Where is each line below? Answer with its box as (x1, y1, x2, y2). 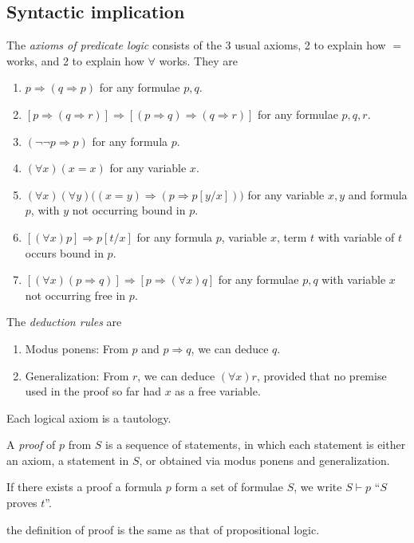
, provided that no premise (256, 367, 387, 384)
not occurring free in (25, 286, 126, 303)
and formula (348, 186, 408, 203)
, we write (294, 478, 342, 495)
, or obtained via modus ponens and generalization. (139, 451, 390, 468)
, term (276, 228, 307, 245)
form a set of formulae (175, 478, 283, 495)
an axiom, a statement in (6, 451, 129, 468)
